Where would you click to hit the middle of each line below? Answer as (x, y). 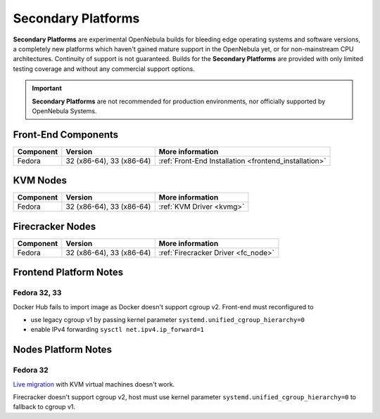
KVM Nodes (40, 180)
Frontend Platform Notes (68, 272)
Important (47, 89)
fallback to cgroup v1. (44, 407)
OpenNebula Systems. (64, 111)
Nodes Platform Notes (63, 350)
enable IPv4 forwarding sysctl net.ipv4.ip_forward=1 (117, 330)
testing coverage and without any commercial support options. (104, 69)
